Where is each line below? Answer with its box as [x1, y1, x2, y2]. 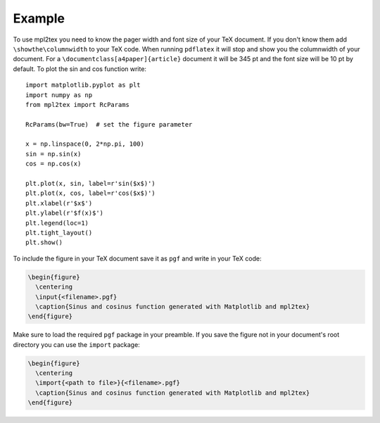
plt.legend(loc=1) [25, 219, 89, 227]
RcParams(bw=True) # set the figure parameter [25, 120, 193, 128]
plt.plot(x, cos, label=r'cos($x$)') [25, 189, 156, 197]
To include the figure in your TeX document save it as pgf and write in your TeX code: [13, 254, 262, 263]
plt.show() [25, 239, 63, 246]
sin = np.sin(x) [25, 150, 82, 158]
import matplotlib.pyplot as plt [25, 81, 141, 89]
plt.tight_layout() [25, 229, 93, 236]
